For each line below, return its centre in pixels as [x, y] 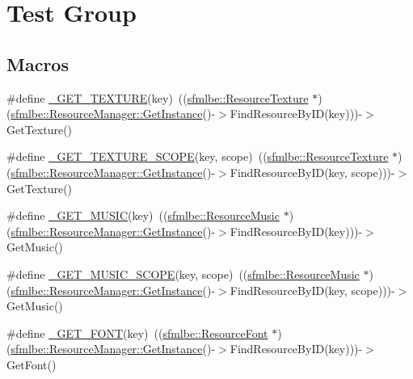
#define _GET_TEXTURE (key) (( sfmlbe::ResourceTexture [158, 97]
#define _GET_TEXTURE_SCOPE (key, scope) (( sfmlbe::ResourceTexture [198, 156]
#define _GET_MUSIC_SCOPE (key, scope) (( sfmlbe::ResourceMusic [183, 274]
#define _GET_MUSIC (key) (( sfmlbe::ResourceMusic [143, 215]
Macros [38, 63]
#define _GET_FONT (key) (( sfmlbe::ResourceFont [137, 333]
